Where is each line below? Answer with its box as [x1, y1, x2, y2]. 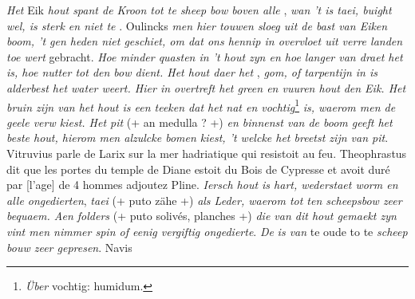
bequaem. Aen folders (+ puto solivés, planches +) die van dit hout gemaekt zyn [6, 207, 397, 224]
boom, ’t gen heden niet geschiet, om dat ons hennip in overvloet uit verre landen [6, 33, 403, 49]
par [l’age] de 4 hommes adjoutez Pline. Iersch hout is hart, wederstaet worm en [6, 176, 398, 193]
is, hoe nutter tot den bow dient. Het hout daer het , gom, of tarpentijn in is [6, 64, 377, 81]
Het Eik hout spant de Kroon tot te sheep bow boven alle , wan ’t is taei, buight [6, 2, 392, 18]
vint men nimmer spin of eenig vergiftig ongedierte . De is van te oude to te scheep [6, 222, 408, 239]
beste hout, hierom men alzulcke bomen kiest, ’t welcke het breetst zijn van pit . [6, 129, 389, 146]
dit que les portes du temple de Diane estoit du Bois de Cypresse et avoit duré [6, 160, 390, 177]
